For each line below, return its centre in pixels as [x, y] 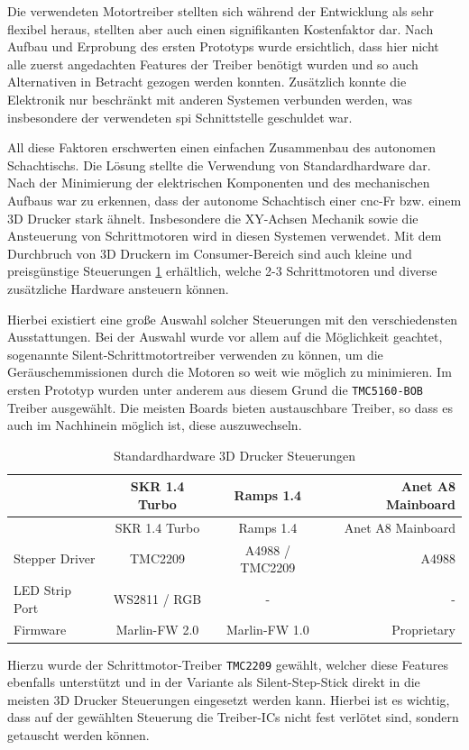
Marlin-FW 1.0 [268, 630]
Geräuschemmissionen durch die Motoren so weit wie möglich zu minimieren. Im [230, 372]
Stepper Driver [55, 558]
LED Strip [43, 590]
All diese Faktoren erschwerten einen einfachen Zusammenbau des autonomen [222, 147]
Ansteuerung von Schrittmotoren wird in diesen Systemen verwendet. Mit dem [225, 236]
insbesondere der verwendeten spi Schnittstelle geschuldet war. [180, 117]
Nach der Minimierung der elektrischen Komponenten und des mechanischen [219, 183]
